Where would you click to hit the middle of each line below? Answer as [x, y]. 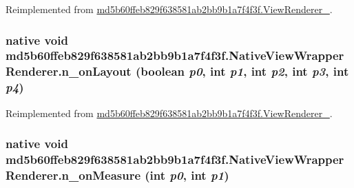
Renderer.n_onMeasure [73, 175]
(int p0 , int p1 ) [187, 175]
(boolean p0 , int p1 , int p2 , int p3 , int [242, 71]
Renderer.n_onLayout [69, 71]
